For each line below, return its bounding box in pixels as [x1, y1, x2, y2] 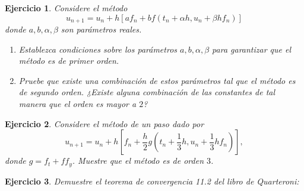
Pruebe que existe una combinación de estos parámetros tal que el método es [18, 74, 296, 86]
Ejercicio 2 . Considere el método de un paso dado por [5, 117, 204, 130]
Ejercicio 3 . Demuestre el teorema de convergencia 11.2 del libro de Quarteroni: [5, 174, 299, 187]
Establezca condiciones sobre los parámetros [18, 43, 178, 55]
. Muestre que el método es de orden [72, 154, 204, 167]
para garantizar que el [212, 43, 292, 55]
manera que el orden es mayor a [18, 98, 137, 110]
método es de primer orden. [18, 54, 119, 67]
